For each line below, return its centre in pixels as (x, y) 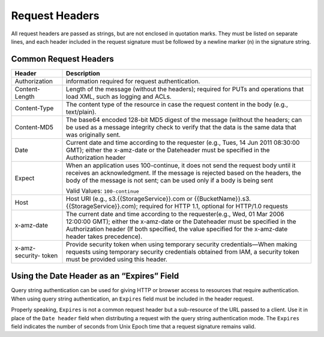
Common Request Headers (62, 59)
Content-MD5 (34, 127)
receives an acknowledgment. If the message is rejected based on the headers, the (184, 172)
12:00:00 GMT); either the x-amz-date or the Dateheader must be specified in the (181, 221)
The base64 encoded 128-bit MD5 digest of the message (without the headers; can (184, 120)
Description (83, 73)
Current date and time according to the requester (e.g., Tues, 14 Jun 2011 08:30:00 (183, 142)
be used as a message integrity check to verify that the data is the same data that (181, 127)
